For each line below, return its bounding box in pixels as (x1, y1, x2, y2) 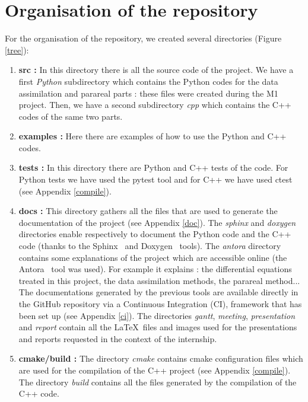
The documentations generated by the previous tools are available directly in (18, 286, 299, 298)
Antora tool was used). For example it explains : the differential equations (18, 263, 292, 275)
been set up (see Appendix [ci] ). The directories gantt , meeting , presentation (18, 309, 296, 321)
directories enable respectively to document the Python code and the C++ (18, 228, 291, 240)
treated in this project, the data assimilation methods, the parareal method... (18, 274, 300, 286)
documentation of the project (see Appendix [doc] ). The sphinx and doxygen (18, 216, 296, 228)
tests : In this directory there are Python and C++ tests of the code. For (18, 161, 288, 174)
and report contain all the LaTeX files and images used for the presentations (18, 321, 297, 333)
